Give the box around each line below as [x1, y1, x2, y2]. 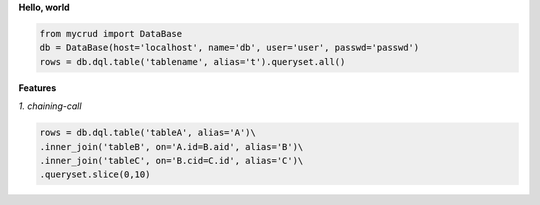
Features [18, 81, 57, 94]
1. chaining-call [18, 100, 82, 112]
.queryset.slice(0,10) [39, 169, 151, 180]
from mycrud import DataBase [39, 28, 183, 39]
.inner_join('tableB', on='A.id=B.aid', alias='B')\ [39, 141, 304, 152]
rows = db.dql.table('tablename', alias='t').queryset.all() [39, 56, 346, 67]
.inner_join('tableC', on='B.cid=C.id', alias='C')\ [39, 155, 304, 166]
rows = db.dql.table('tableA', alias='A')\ [39, 127, 257, 139]
